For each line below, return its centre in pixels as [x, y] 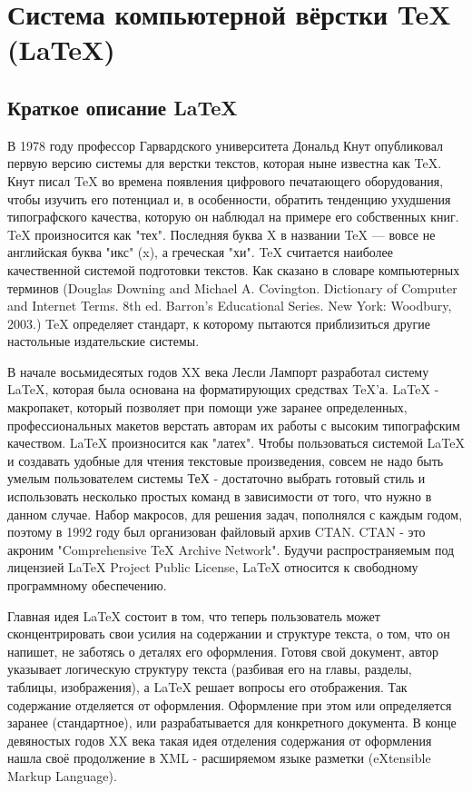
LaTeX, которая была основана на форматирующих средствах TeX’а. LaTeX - [223, 389]
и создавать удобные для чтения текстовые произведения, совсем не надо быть [226, 460]
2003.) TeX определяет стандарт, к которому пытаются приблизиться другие [219, 323]
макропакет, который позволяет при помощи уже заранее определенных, [207, 407]
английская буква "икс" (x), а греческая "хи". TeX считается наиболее [201, 252]
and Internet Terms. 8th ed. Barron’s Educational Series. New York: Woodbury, [230, 306]
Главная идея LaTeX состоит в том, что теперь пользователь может [194, 615]
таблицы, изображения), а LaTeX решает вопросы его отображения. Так [207, 686]
